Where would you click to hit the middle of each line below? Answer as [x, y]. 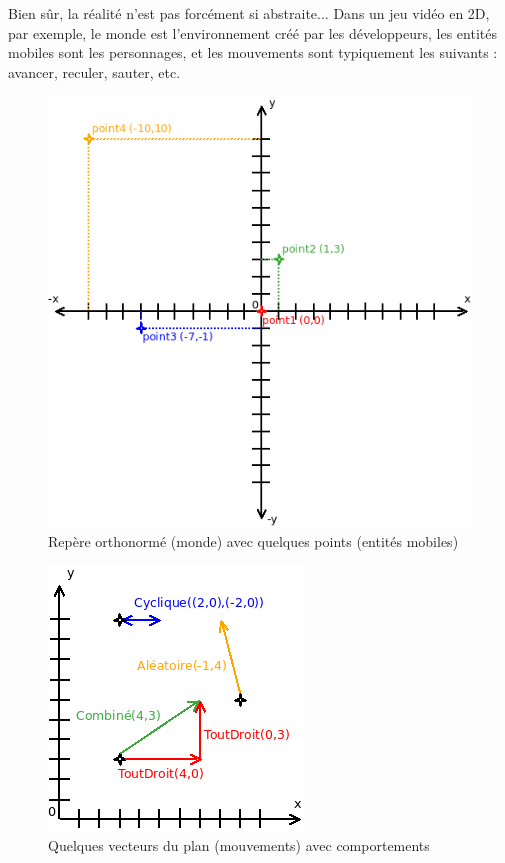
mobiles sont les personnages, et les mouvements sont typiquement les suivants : [253, 52]
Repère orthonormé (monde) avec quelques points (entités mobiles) [253, 540]
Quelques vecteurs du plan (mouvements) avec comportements [239, 845]
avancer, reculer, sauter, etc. [94, 71]
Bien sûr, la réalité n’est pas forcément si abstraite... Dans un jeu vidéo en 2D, [249, 13]
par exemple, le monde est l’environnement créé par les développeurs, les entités [252, 32]
